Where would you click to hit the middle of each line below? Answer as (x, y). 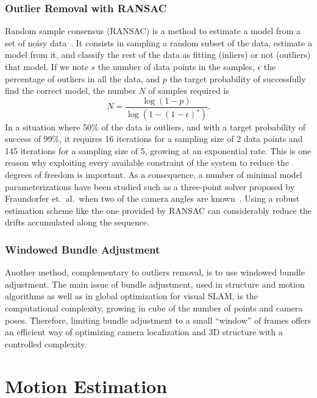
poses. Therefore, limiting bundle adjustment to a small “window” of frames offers (158, 320)
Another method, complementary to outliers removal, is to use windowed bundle (155, 272)
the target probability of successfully (238, 78)
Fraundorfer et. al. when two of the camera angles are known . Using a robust (152, 198)
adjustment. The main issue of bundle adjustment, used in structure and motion (155, 284)
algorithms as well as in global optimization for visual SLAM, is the (131, 296)
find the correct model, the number (70, 91)
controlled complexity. (46, 343)
